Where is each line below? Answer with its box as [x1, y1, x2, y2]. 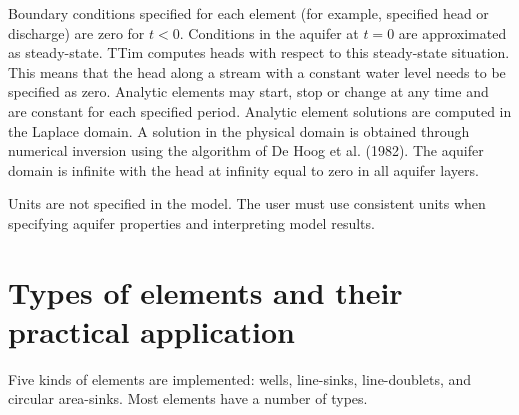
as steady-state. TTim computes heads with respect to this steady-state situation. [8, 42, 510, 63]
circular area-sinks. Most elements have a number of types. [8, 388, 368, 409]
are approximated [398, 22, 507, 43]
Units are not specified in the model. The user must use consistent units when [8, 193, 486, 214]
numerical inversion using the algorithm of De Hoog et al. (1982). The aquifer [8, 140, 484, 161]
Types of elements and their [8, 271, 403, 312]
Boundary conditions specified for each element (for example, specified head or [8, 3, 489, 23]
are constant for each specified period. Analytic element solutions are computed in [8, 100, 512, 121]
